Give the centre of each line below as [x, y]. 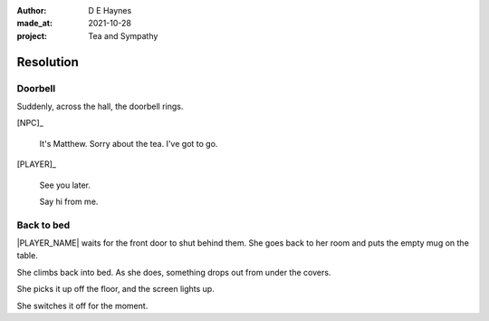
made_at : [35, 24]
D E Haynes [110, 10]
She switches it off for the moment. [82, 306]
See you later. [65, 185]
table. [27, 256]
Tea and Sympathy [123, 35]
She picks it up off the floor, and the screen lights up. [115, 289]
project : [32, 35]
